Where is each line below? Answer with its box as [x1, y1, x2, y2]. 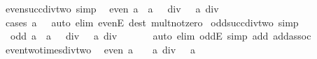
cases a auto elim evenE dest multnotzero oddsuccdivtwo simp [5, 15, 299, 29]
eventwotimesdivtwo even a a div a [5, 42, 196, 56]
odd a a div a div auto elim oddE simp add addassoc [10, 28, 311, 43]
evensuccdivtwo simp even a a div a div [5, 1, 219, 15]
